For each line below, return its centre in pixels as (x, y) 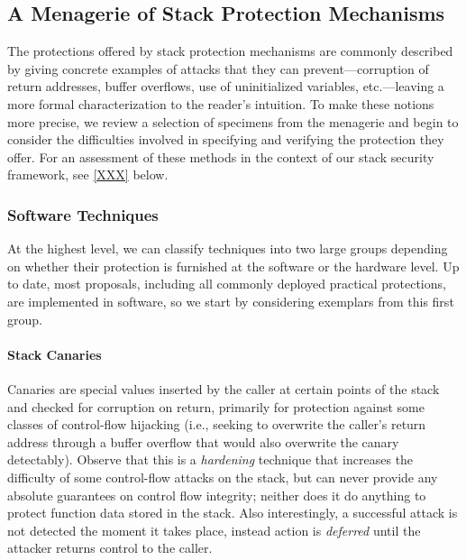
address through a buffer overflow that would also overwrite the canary (203, 441)
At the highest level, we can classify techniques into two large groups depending (228, 248)
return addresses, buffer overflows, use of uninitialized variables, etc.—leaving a (226, 86)
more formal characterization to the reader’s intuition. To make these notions (221, 103)
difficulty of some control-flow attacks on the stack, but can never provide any (223, 477)
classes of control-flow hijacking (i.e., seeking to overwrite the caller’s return (217, 424)
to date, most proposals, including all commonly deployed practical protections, (227, 284)
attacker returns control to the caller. (110, 548)
